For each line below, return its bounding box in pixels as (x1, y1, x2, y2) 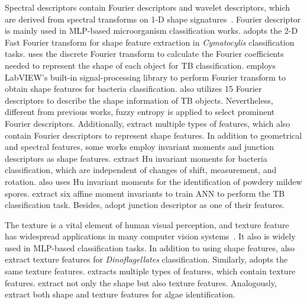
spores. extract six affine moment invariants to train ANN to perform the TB (5, 187, 285, 199)
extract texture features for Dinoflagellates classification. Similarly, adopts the (5, 253, 288, 265)
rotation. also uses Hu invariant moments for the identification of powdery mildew (5, 175, 302, 187)
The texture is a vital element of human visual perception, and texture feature (5, 218, 289, 231)
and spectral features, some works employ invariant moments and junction (5, 140, 274, 153)
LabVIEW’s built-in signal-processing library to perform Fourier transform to (5, 71, 286, 83)
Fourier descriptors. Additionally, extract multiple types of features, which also (5, 117, 290, 129)
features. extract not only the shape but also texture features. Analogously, (5, 276, 277, 289)
